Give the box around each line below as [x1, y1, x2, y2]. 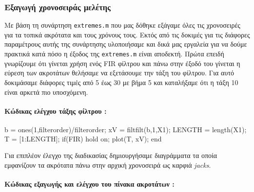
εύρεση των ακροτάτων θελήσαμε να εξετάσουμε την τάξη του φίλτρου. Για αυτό [4, 68, 234, 78]
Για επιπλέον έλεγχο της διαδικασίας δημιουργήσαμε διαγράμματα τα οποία [4, 150, 217, 160]
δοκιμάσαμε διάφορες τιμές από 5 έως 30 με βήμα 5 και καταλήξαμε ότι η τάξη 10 [4, 77, 238, 87]
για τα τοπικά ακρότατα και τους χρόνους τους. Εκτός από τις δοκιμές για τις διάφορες [4, 29, 250, 39]
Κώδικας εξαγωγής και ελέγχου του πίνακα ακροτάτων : [4, 178, 175, 189]
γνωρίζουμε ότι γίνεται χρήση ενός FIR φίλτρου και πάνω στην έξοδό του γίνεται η [4, 58, 240, 68]
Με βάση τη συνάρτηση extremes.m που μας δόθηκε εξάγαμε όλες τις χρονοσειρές [4, 20, 240, 30]
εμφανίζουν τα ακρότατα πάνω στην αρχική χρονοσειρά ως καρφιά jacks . [4, 159, 211, 170]
